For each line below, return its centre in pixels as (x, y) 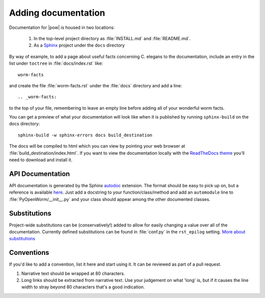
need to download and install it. (41, 160)
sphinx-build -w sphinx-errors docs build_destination (85, 135)
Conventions (29, 253)
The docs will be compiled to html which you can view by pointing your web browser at (97, 146)
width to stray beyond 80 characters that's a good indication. (83, 287)
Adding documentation (57, 13)
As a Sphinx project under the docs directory (79, 45)
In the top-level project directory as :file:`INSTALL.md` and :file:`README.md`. (112, 38)
